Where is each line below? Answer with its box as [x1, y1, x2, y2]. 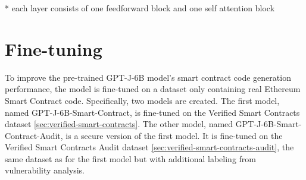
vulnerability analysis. [5, 164, 85, 176]
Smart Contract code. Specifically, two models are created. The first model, [5, 94, 280, 106]
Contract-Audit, [5, 129, 63, 141]
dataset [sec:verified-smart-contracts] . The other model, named [5, 118, 233, 130]
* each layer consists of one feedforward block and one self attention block [5, 2, 275, 14]
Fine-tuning [5, 36, 102, 61]
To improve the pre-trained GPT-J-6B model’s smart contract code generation [5, 71, 291, 83]
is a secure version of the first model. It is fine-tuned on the [65, 129, 283, 141]
